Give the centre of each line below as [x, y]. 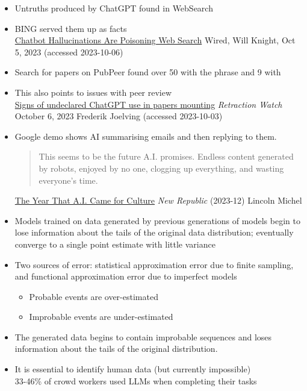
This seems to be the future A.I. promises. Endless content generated [166, 156]
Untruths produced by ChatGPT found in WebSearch [114, 8]
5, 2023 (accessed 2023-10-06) [69, 52]
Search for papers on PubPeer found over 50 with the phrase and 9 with [148, 72]
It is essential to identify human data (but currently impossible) [133, 369]
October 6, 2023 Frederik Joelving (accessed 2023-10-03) [119, 116]
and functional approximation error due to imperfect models [126, 276]
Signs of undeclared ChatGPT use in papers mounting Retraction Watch [148, 104]
